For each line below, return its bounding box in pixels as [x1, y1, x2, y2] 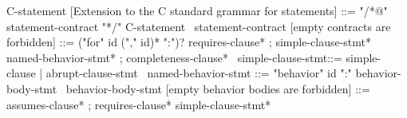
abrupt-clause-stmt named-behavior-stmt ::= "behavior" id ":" [45, 65, 352, 81]
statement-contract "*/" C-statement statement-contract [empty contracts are [6, 18, 391, 34]
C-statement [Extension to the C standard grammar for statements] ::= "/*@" [6, 2, 388, 18]
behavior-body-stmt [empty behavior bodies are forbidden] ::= [65, 80, 370, 96]
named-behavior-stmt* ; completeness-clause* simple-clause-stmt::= [6, 49, 342, 65]
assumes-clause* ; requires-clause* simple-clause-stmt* [6, 96, 271, 112]
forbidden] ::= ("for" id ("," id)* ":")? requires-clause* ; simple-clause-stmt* [6, 33, 372, 50]
